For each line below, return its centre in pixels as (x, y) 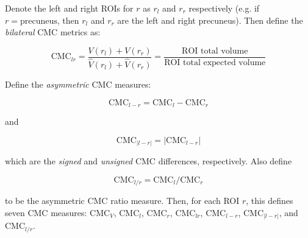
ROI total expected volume (215, 62)
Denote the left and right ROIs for (69, 8)
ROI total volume (215, 51)
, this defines (270, 201)
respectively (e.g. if (224, 8)
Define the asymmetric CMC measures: (78, 84)
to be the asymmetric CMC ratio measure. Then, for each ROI (122, 201)
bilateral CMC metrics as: (53, 32)
